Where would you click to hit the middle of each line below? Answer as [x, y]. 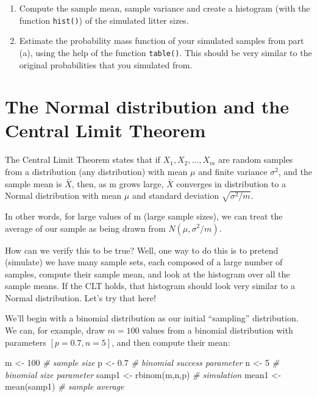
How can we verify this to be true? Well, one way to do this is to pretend [142, 250]
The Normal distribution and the [147, 106]
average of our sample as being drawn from [85, 228]
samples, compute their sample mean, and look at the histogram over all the [148, 274]
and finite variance [233, 171]
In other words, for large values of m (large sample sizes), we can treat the [144, 216]
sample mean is [34, 183]
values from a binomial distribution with [218, 330]
